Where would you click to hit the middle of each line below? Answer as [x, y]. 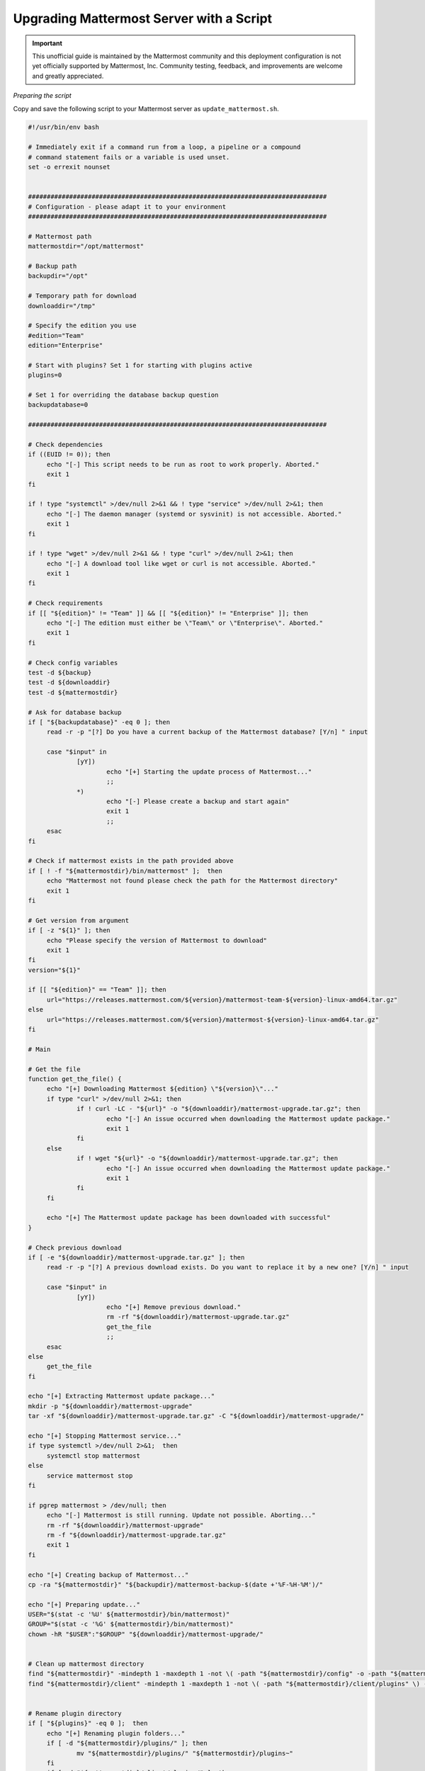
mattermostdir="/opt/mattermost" [86, 247]
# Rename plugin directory [75, 1713]
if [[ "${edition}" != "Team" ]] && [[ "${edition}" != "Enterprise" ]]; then [168, 613]
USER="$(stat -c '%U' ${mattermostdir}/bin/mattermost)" [129, 1614]
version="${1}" [54, 970]
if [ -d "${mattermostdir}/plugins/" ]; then [127, 1743]
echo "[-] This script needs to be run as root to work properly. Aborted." [183, 464]
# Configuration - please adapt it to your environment [127, 206]
